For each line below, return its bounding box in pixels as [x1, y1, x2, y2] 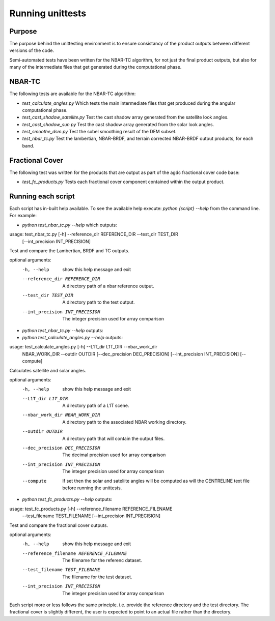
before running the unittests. [62, 485, 122, 491]
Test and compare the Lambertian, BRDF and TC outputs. [9, 248, 130, 254]
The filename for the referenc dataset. [62, 557, 143, 564]
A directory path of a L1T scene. [62, 402, 129, 409]
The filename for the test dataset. [62, 574, 132, 580]
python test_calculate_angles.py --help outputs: [22, 334, 123, 340]
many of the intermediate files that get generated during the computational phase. [9, 64, 182, 70]
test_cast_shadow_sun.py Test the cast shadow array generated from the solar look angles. [22, 121, 214, 127]
